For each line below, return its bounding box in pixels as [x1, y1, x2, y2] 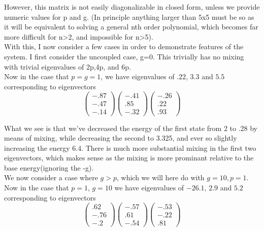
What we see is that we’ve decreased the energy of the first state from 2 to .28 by [4, 122, 258, 133]
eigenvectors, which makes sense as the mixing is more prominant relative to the [4, 152, 254, 163]
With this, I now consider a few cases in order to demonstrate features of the [4, 41, 244, 52]
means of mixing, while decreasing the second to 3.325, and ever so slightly [4, 133, 237, 143]
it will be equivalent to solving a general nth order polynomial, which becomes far [4, 21, 258, 32]
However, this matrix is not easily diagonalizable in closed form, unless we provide [4, 2, 260, 12]
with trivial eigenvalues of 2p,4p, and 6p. [4, 61, 131, 72]
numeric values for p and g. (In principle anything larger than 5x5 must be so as [4, 11, 254, 22]
